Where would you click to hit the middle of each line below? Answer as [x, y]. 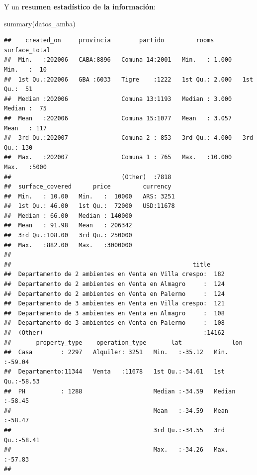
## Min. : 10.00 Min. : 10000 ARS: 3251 [89, 196]
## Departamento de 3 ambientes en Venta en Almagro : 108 [114, 313]
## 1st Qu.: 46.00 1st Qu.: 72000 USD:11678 [89, 206]
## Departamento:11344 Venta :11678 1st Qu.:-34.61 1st [114, 372]
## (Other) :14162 [114, 333]
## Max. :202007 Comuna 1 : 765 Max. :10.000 [118, 157]
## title [107, 264]
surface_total [27, 50]
